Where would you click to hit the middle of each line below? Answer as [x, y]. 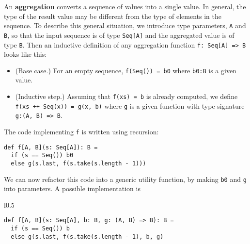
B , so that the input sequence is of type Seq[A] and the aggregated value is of [119, 35]
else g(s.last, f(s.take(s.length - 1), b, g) [87, 236]
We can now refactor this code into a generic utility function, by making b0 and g [125, 179]
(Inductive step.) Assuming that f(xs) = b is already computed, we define [126, 96]
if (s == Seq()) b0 [42, 155]
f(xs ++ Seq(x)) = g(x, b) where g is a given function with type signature [130, 106]
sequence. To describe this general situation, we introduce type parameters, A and [125, 25]
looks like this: [25, 54]
